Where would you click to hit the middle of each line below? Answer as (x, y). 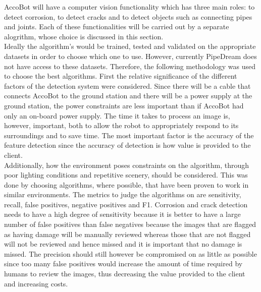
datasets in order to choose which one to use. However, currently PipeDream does (130, 56)
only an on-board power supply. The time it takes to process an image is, (117, 115)
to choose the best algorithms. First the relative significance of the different (121, 76)
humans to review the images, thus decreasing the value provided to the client (125, 274)
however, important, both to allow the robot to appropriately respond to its (121, 125)
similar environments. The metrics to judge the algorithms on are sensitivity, (123, 194)
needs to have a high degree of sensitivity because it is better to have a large (122, 214)
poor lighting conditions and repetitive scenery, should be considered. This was (126, 175)
